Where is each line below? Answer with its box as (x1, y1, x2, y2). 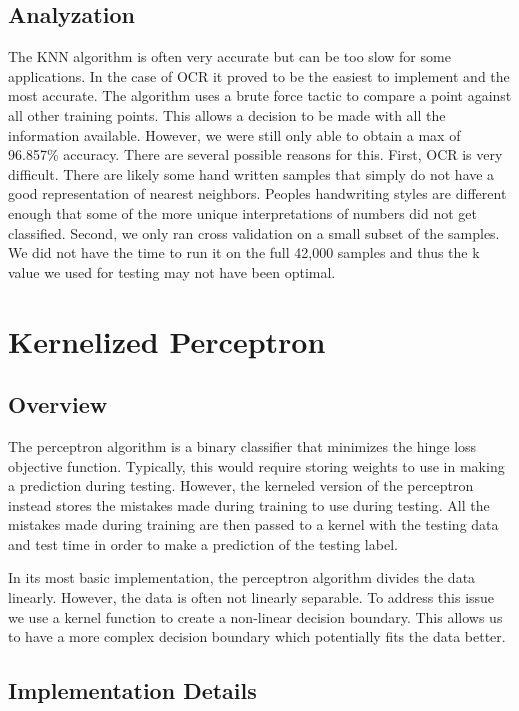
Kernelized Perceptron (8, 320, 326, 361)
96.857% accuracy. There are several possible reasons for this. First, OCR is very (8, 144, 503, 165)
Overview (8, 389, 108, 420)
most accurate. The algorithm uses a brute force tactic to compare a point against (8, 85, 512, 106)
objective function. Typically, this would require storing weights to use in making (8, 455, 505, 476)
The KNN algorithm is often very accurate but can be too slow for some (8, 46, 451, 67)
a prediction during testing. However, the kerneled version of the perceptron (8, 475, 474, 496)
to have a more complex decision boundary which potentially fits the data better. (8, 626, 506, 647)
